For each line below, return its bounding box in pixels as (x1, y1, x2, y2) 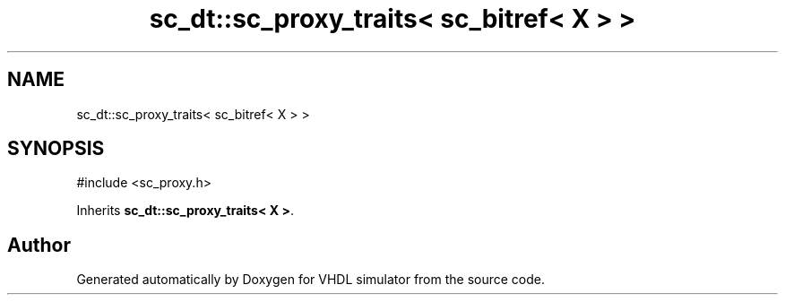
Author (7, 233, 71, 256)
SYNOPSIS (7, 137, 105, 160)
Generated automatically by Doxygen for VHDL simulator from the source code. (76, 272, 546, 288)
